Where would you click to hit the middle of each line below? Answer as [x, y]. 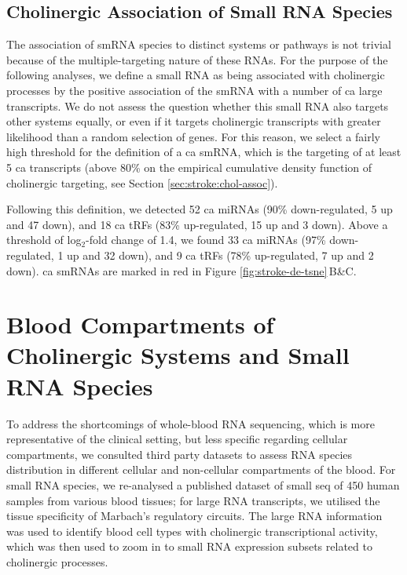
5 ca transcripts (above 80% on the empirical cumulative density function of [189, 167]
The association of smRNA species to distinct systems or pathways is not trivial [199, 44]
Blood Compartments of [140, 324]
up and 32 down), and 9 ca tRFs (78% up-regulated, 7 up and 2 [220, 255]
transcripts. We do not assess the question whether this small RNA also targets [198, 106]
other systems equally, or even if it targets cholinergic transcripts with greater [194, 121]
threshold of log [44, 240]
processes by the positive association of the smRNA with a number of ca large [194, 90]
